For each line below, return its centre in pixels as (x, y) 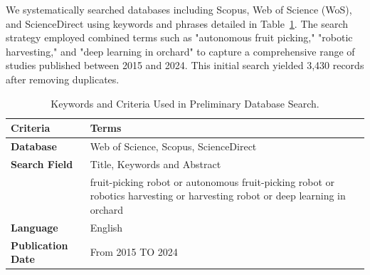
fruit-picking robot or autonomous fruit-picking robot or (212, 181)
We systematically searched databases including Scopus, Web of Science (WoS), (179, 9)
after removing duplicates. (63, 79)
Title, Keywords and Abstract (155, 164)
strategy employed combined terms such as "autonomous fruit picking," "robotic (179, 37)
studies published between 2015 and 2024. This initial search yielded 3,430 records (185, 65)
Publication (39, 245)
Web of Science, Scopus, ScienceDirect (173, 146)
